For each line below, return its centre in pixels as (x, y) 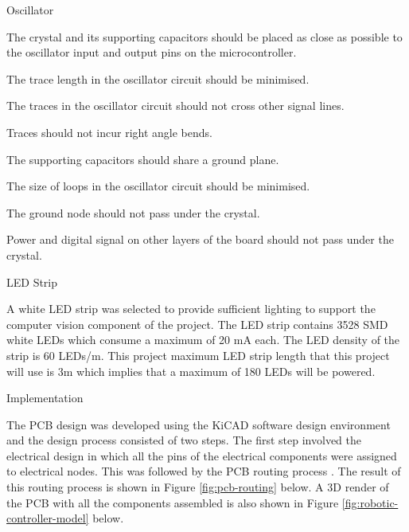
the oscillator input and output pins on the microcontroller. (152, 52)
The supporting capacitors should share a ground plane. (143, 159)
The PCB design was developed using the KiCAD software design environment (199, 424)
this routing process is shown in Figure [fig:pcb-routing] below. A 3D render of (198, 487)
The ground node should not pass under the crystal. (133, 212)
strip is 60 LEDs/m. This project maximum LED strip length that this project (198, 355)
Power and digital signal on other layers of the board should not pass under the (200, 239)
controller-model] (48, 518)
